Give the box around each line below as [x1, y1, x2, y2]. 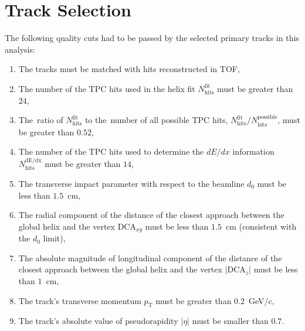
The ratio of [18, 114, 63, 126]
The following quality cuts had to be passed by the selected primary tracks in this [5, 32, 299, 44]
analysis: [5, 43, 35, 55]
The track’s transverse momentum [18, 294, 141, 306]
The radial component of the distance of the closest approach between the [18, 209, 284, 221]
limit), [43, 232, 66, 244]
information [232, 145, 274, 158]
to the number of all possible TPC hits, [84, 114, 228, 126]
